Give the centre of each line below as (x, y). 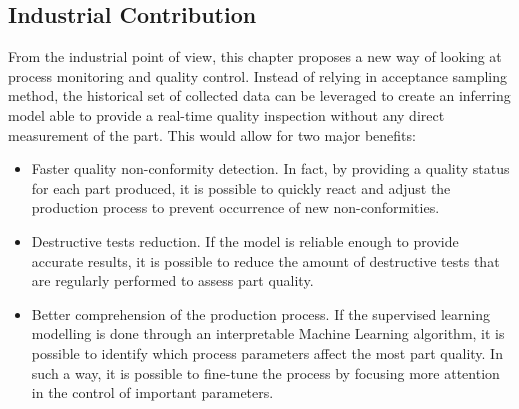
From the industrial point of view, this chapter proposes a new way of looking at (255, 56)
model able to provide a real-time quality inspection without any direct (226, 114)
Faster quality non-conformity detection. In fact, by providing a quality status (270, 168)
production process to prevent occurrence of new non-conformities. (235, 207)
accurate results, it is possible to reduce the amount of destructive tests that (265, 260)
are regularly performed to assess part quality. (172, 280)
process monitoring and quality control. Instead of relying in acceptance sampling (258, 75)
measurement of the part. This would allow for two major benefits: (212, 134)
